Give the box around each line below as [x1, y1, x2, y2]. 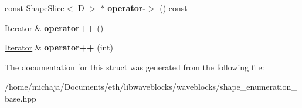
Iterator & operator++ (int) [5, 41, 113, 53]
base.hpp [5, 92, 36, 104]
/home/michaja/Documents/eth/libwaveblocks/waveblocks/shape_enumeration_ [5, 80, 297, 93]
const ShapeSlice [5, 2, 65, 14]
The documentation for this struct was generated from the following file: [5, 60, 264, 73]
